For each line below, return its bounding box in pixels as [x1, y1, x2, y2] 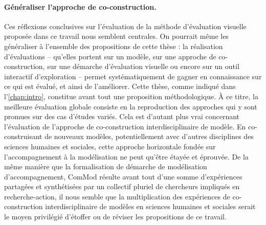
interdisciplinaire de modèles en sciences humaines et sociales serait [45, 201, 256, 212]
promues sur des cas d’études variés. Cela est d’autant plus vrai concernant [4, 111, 240, 122]
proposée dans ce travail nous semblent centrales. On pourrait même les [4, 31, 229, 41]
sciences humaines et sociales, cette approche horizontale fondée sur [4, 141, 216, 151]
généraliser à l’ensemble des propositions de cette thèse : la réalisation [4, 40, 223, 51]
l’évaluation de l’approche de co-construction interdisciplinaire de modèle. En [4, 121, 246, 131]
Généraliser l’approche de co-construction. [4, 1, 157, 12]
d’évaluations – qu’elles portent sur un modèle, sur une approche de [4, 51, 216, 61]
